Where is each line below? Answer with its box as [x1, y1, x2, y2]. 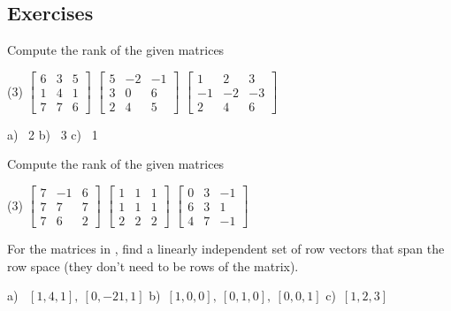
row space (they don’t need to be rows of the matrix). [7, 256, 299, 275]
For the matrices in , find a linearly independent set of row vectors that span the [7, 239, 445, 258]
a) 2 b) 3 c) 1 [7, 125, 98, 143]
